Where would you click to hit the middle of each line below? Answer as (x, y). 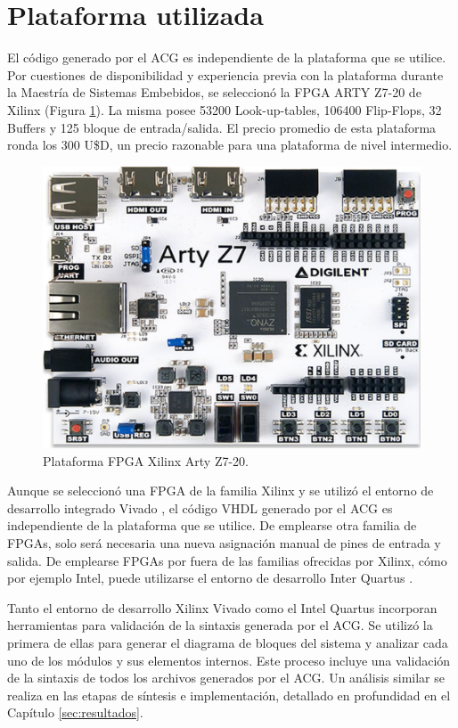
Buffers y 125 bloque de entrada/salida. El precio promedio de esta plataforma (222, 127)
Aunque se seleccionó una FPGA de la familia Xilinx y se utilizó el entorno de (221, 491)
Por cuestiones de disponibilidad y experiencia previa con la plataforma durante (225, 74)
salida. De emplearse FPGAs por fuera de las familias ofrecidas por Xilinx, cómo (227, 560)
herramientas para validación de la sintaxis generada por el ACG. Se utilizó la (220, 625)
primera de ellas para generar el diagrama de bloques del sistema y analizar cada (228, 642)
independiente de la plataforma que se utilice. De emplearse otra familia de (212, 525)
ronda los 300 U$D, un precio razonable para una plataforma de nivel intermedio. (230, 145)
